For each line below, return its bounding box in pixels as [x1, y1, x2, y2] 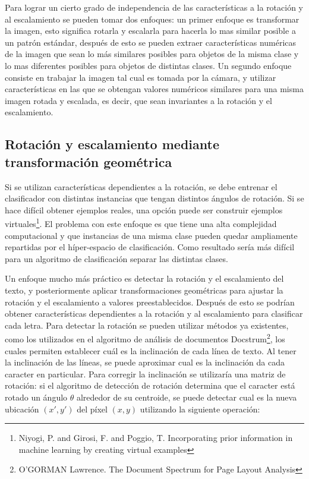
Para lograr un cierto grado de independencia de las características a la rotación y [5, 1, 304, 13]
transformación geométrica [5, 152, 172, 171]
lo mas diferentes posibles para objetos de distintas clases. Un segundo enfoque [5, 59, 292, 71]
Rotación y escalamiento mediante [5, 135, 219, 153]
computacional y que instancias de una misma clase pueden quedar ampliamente [5, 229, 298, 241]
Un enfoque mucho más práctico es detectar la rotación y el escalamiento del [5, 272, 284, 285]
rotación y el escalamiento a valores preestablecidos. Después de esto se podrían [5, 295, 295, 308]
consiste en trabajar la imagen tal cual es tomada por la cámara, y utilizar [5, 71, 276, 83]
